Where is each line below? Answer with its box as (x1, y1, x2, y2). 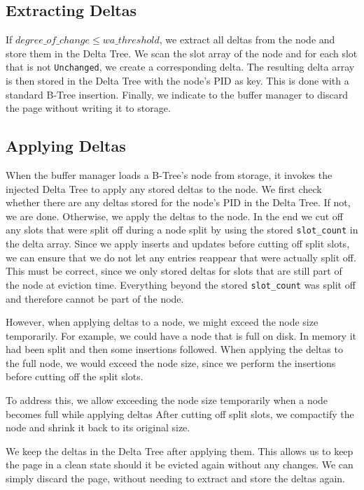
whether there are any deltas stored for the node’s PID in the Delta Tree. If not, (6, 195, 351, 210)
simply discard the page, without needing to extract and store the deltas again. (6, 471, 345, 486)
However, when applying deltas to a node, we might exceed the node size (6, 315, 318, 329)
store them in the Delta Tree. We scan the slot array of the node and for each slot (6, 45, 358, 60)
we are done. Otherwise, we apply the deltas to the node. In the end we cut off (6, 208, 344, 223)
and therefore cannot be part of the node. (6, 291, 184, 305)
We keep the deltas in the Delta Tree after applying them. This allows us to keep (6, 443, 353, 458)
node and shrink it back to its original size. (6, 420, 190, 435)
